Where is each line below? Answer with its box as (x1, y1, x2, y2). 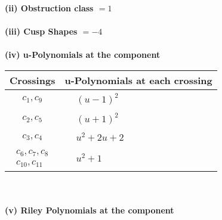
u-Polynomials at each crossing (64, 73, 212, 87)
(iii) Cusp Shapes (5, 25, 78, 38)
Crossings (10, 73, 55, 87)
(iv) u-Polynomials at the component (5, 48, 161, 61)
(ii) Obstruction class (5, 2, 94, 14)
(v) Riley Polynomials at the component (5, 204, 174, 216)
